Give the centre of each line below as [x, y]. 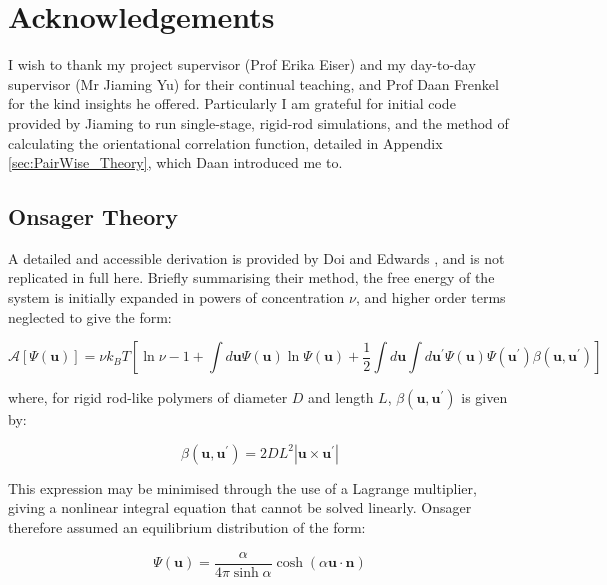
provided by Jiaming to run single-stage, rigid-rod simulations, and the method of [258, 122]
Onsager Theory [93, 216]
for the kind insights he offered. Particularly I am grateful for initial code [232, 103]
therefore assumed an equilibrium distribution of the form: [187, 527]
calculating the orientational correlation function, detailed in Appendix [225, 142]
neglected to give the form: [90, 316]
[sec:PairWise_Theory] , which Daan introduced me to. [175, 162]
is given [484, 397]
